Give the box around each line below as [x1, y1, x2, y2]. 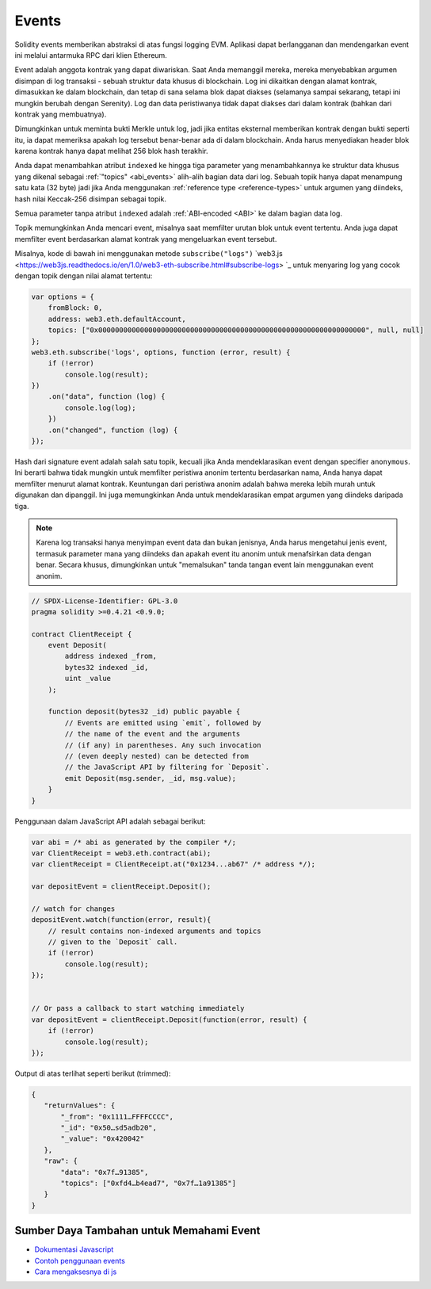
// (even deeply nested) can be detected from [64, 752, 249, 760]
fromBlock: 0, [48, 304, 103, 312]
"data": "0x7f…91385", [60, 1168, 149, 1176]
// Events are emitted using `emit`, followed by [64, 718, 261, 727]
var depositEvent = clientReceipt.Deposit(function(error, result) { [31, 1015, 307, 1024]
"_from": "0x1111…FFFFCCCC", [60, 1112, 174, 1121]
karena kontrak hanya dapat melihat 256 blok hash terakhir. [14, 147, 209, 156]
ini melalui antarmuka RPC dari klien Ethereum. [14, 50, 168, 59]
